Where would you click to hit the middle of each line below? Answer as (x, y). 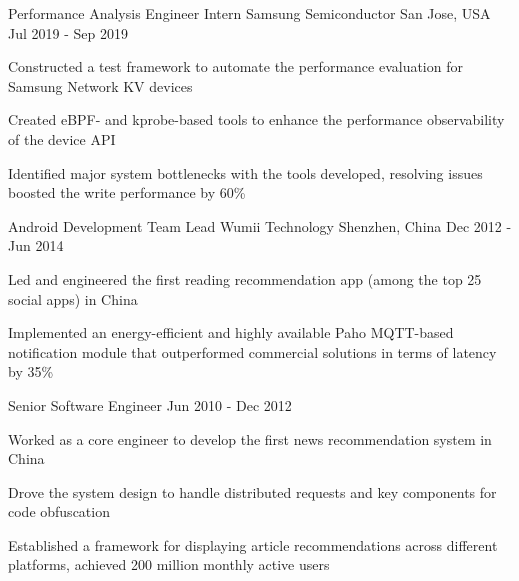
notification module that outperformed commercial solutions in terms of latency (252, 351)
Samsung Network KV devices (100, 85)
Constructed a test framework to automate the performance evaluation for (235, 66)
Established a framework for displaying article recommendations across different (253, 544)
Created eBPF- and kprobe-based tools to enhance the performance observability (256, 119)
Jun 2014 (36, 245)
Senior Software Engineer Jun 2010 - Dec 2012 (150, 404)
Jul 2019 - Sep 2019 (68, 32)
